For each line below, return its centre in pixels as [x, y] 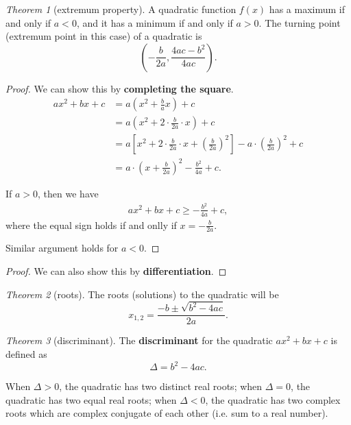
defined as [26, 354]
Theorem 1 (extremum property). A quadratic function [121, 9]
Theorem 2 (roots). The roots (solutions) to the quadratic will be [142, 294]
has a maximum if [307, 9]
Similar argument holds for [62, 248]
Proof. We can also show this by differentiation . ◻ [116, 270]
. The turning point [300, 22]
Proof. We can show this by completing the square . [120, 88]
